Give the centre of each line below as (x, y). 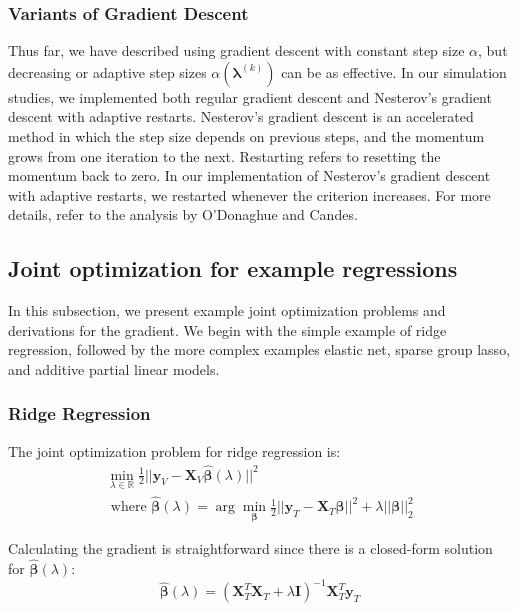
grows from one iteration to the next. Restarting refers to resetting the (224, 155)
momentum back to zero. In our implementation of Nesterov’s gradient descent (249, 175)
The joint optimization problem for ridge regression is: (174, 450)
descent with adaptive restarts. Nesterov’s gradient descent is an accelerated (241, 116)
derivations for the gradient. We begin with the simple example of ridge (227, 329)
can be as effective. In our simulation (394, 71)
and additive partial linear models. (114, 368)
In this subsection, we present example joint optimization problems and (227, 310)
